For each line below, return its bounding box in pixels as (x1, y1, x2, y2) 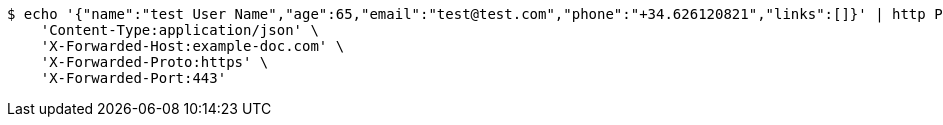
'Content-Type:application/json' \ (40, 22, 319, 38)
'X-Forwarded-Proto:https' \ (40, 54, 269, 70)
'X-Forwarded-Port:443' (40, 70, 227, 86)
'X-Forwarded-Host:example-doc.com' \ (40, 38, 345, 54)
